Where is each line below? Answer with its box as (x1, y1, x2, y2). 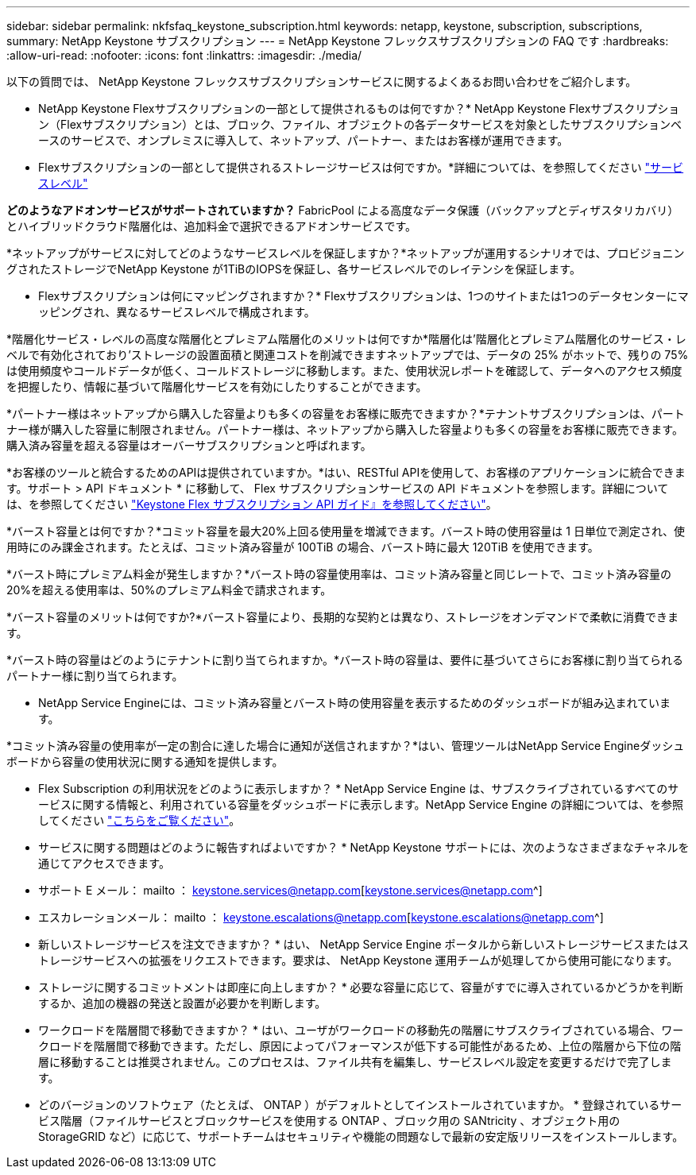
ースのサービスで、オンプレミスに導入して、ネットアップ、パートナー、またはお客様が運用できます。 (38, 133, 569, 147)
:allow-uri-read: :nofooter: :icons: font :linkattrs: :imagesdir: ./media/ (6, 48, 362, 62)
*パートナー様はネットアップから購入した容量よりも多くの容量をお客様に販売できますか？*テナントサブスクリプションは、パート (6, 407, 685, 420)
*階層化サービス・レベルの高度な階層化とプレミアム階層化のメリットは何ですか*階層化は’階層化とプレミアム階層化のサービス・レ (6, 332, 686, 346)
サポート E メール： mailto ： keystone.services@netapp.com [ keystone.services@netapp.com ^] (38, 883, 543, 897)
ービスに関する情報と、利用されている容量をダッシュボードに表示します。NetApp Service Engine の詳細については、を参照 (38, 798, 683, 811)
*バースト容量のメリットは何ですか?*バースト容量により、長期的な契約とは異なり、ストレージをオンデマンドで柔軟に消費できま (6, 610, 679, 624)
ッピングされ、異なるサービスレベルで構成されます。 (38, 305, 315, 319)
